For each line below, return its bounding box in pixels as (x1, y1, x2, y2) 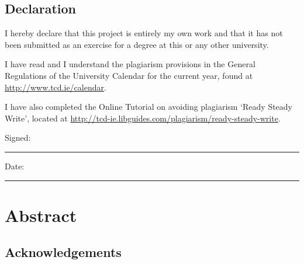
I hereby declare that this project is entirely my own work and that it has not (5, 27, 283, 39)
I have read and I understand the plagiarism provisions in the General (5, 58, 255, 70)
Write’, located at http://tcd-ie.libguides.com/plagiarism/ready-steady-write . (5, 112, 281, 124)
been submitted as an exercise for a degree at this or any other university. (5, 38, 269, 50)
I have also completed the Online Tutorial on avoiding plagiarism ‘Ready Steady (5, 100, 292, 113)
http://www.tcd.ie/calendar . (5, 81, 106, 93)
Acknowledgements (5, 243, 122, 261)
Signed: (5, 131, 31, 144)
